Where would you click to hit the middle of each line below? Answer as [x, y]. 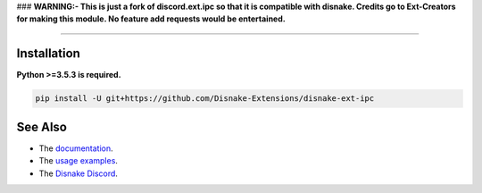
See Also [42, 126]
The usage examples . [78, 161]
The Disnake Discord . [78, 173]
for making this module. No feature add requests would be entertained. [151, 19]
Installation [48, 54]
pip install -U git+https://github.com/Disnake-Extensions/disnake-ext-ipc [205, 99]
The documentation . [76, 148]
